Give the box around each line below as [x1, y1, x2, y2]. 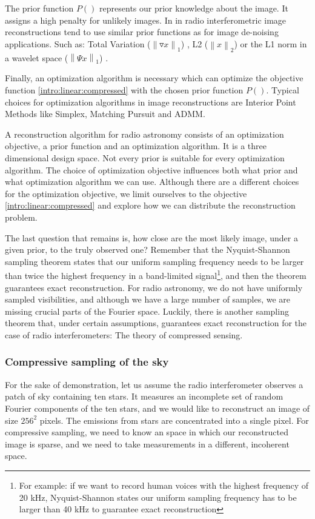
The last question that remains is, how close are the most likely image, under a [5, 231, 298, 244]
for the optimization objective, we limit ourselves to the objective [5, 187, 247, 199]
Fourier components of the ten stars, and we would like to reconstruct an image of [5, 401, 310, 414]
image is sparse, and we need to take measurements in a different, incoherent [5, 437, 290, 450]
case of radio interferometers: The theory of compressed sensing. [5, 328, 243, 341]
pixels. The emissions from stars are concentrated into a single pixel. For [39, 414, 309, 426]
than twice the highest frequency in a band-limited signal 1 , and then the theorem [5, 267, 307, 281]
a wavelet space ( [5, 51, 68, 64]
